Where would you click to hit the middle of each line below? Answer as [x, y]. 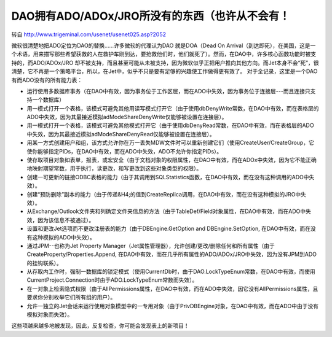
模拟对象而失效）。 [50, 315]
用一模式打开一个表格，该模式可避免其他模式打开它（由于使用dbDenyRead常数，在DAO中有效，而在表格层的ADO [170, 125]
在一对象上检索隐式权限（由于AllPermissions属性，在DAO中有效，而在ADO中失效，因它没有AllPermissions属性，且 [172, 289]
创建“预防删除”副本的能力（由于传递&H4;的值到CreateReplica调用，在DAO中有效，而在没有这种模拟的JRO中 [164, 194]
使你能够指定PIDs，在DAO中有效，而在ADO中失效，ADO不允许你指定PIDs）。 [124, 151]
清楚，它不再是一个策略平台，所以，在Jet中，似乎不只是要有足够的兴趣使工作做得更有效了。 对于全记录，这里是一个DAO [164, 71]
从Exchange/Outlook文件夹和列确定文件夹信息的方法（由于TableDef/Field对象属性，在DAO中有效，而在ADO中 [166, 211]
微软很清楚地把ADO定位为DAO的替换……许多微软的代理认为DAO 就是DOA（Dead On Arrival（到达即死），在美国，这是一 [164, 45]
